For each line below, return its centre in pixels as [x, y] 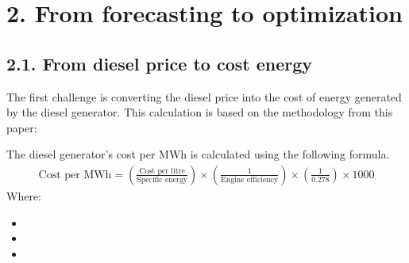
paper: [22, 127]
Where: [24, 195]
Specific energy [162, 180]
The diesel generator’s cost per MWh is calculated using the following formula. [198, 154]
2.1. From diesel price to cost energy [160, 63]
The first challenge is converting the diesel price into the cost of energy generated [204, 96]
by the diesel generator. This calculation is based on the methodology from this [200, 112]
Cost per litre [162, 171]
